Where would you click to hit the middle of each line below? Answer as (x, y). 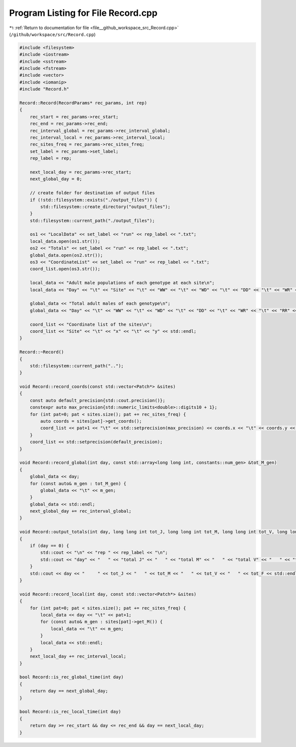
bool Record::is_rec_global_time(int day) (72, 677)
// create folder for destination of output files (92, 193)
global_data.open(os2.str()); (66, 255)
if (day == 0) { (49, 546)
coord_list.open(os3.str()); (65, 269)
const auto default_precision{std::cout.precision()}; (97, 400)
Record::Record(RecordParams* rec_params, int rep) (83, 103)
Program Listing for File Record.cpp (83, 13)
